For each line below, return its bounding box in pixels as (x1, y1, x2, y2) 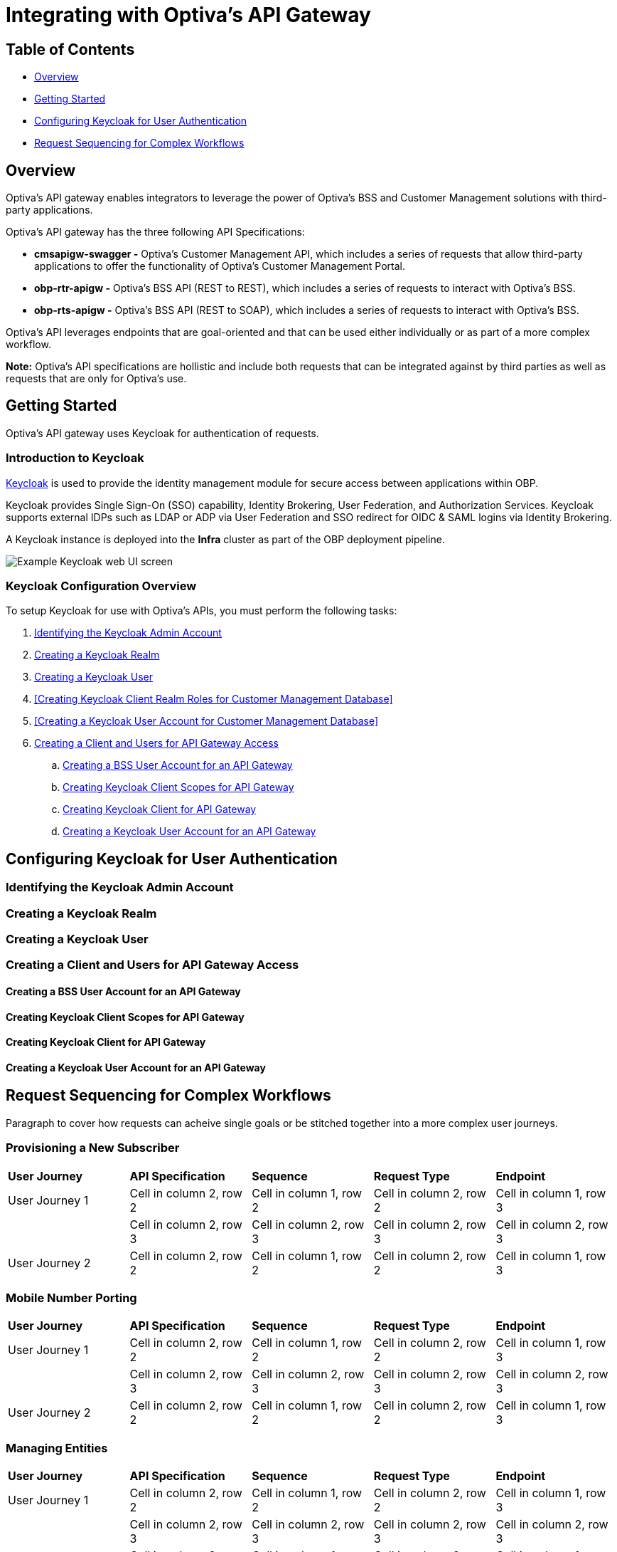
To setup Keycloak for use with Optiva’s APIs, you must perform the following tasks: (6, 604, 397, 617)
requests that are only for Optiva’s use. (6, 372, 187, 385)
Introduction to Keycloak (6, 451, 144, 466)
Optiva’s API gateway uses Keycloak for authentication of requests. (6, 426, 319, 439)
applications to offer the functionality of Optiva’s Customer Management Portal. (34, 260, 406, 273)
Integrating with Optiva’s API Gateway (6, 3, 371, 27)
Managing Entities (6, 1440, 108, 1455)
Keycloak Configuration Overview (6, 578, 197, 593)
